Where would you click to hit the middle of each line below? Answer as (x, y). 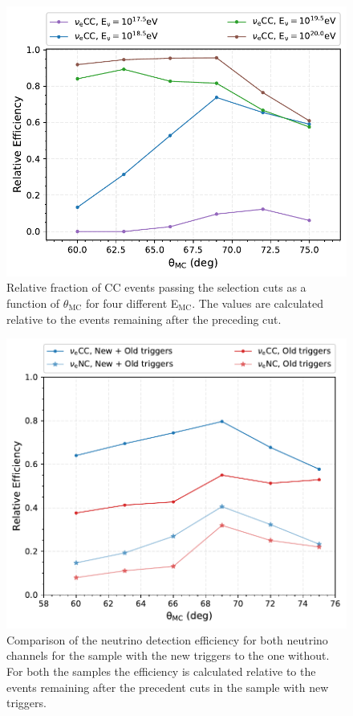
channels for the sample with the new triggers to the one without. (168, 655)
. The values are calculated (258, 303)
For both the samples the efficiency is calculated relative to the (161, 671)
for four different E (132, 303)
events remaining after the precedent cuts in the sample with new (168, 687)
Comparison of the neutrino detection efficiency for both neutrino (167, 639)
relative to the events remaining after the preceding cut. (144, 319)
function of (33, 303)
